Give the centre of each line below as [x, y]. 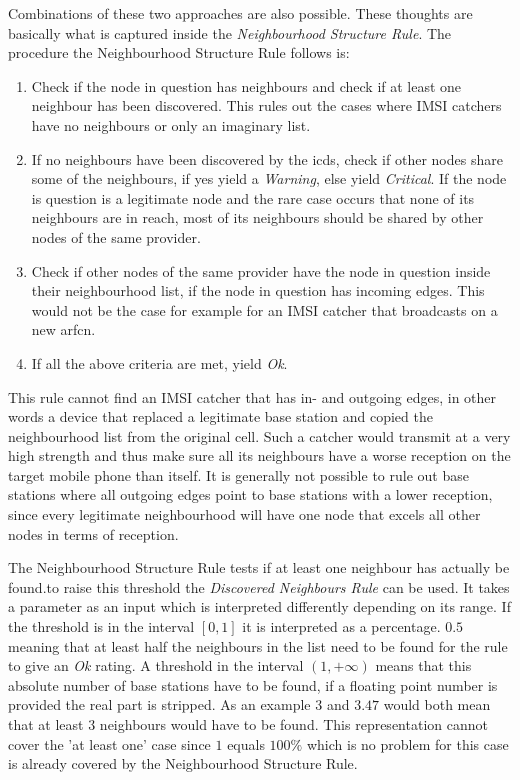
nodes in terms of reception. [93, 533]
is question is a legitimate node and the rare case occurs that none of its [253, 197]
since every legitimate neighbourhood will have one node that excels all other [244, 514]
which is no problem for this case [407, 743]
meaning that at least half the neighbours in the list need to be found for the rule [258, 645]
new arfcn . [63, 329]
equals [246, 743]
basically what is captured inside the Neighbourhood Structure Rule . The [230, 32]
